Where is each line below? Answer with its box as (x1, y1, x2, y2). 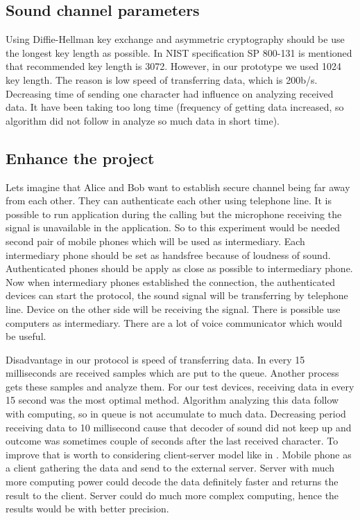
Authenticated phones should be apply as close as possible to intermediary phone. (6, 261, 353, 276)
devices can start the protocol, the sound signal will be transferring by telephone (6, 288, 348, 303)
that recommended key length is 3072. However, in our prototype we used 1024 (6, 59, 342, 73)
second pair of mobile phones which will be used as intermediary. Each (6, 233, 305, 248)
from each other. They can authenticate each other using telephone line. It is (6, 193, 332, 208)
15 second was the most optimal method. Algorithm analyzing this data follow (6, 393, 339, 407)
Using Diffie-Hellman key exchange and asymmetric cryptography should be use (6, 32, 345, 46)
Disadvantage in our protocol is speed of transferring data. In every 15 (6, 352, 305, 366)
